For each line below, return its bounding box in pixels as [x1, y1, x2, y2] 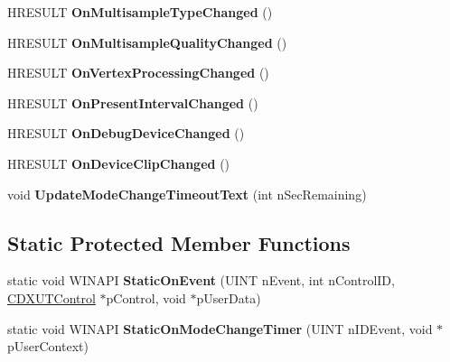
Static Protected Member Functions [7, 228, 351, 256]
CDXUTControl [7, 288, 96, 307]
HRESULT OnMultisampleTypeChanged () [7, 3, 273, 21]
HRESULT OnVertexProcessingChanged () [7, 63, 269, 82]
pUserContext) [7, 337, 89, 356]
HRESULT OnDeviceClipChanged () [7, 153, 230, 172]
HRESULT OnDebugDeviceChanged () [7, 124, 245, 143]
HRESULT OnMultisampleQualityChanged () [7, 32, 287, 51]
